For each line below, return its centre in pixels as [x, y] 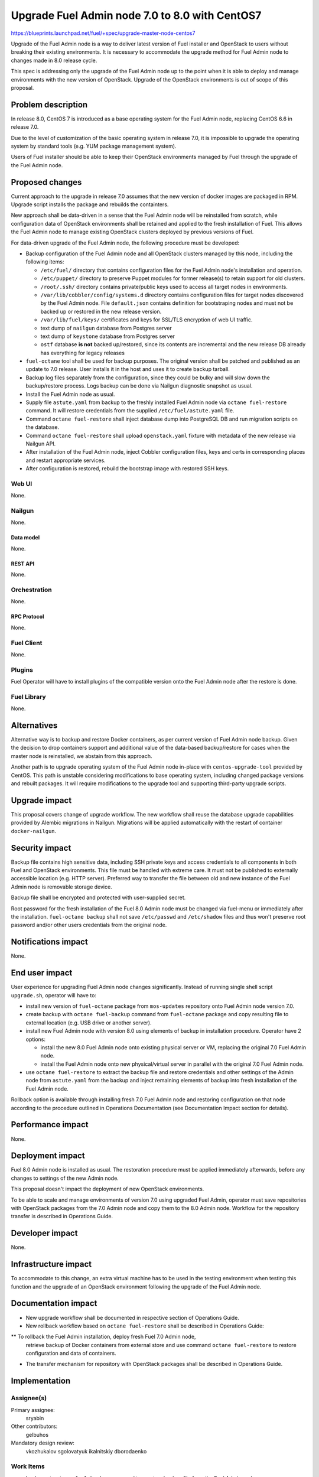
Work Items [28, 1466]
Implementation [41, 1381]
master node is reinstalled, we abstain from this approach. [82, 756]
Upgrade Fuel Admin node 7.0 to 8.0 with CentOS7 [136, 15]
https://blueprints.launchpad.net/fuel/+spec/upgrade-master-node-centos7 [103, 33]
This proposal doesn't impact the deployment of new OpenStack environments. [108, 1189]
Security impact [41, 848]
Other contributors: [34, 1426]
